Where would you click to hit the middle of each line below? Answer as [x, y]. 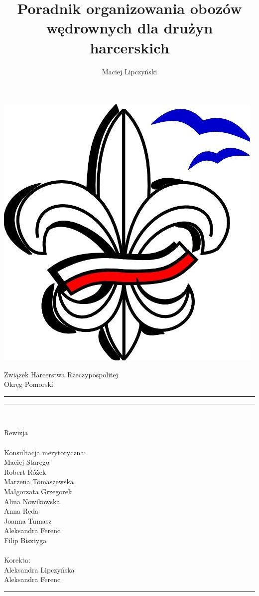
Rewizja [16, 433]
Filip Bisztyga [25, 540]
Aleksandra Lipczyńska [39, 569]
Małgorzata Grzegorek [38, 491]
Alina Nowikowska [32, 501]
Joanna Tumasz [28, 520]
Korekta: [17, 560]
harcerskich [129, 47]
